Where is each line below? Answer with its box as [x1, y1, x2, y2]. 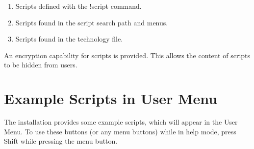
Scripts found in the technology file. [15, 34, 123, 44]
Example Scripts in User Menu [4, 88, 218, 108]
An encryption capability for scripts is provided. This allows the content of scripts [4, 50, 251, 60]
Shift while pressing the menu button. [4, 136, 118, 146]
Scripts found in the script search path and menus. [15, 17, 168, 27]
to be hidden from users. [4, 60, 77, 70]
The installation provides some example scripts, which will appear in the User [4, 117, 238, 127]
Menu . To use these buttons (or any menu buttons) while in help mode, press [4, 126, 236, 136]
